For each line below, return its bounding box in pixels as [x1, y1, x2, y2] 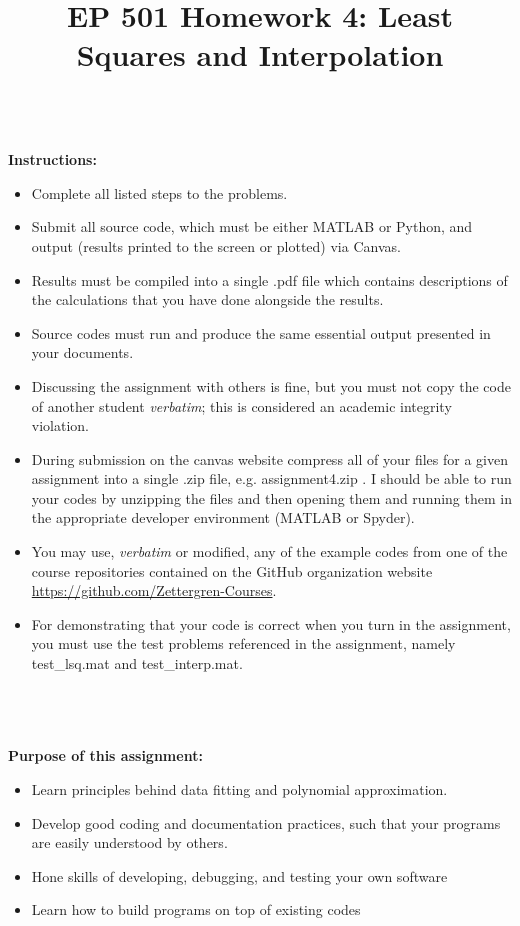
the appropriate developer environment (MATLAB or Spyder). [31, 507, 415, 528]
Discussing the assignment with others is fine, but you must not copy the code [31, 375, 511, 396]
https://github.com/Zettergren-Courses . [31, 580, 277, 601]
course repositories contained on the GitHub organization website [31, 560, 433, 581]
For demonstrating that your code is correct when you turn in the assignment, [31, 613, 511, 634]
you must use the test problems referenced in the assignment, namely [31, 633, 456, 654]
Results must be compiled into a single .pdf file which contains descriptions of [31, 269, 508, 290]
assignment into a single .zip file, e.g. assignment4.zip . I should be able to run [31, 468, 512, 489]
